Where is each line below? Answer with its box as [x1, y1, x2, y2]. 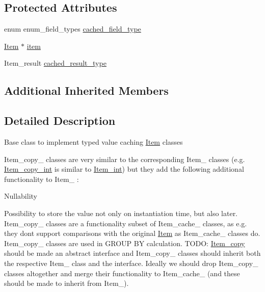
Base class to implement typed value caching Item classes [4, 136, 183, 147]
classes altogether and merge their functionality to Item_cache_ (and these [4, 268, 240, 278]
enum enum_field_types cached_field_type [4, 23, 141, 34]
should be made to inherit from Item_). [4, 278, 129, 288]
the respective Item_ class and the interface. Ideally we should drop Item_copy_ [4, 257, 258, 268]
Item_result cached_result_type [4, 58, 107, 68]
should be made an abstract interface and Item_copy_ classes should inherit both [4, 248, 261, 258]
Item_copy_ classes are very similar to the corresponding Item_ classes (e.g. [4, 153, 245, 164]
